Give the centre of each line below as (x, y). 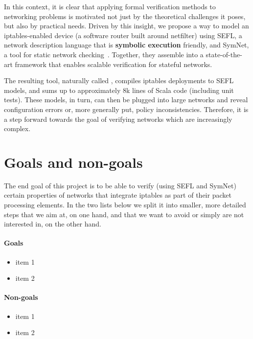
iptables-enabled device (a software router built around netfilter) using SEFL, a (123, 35)
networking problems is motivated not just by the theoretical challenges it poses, (125, 16)
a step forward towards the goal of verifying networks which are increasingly (118, 119)
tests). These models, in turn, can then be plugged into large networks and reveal (126, 100)
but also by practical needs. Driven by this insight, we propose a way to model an (126, 26)
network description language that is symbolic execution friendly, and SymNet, (126, 45)
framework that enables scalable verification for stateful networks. (114, 64)
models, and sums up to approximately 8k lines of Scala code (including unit (119, 90)
